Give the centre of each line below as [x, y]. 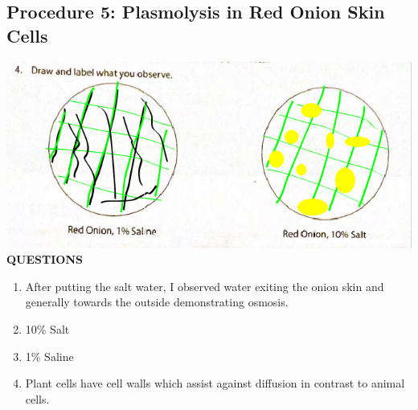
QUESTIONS [45, 259]
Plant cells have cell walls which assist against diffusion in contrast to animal [215, 383]
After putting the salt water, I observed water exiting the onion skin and [205, 286]
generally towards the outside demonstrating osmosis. [157, 302]
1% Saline [49, 356]
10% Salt [47, 328]
